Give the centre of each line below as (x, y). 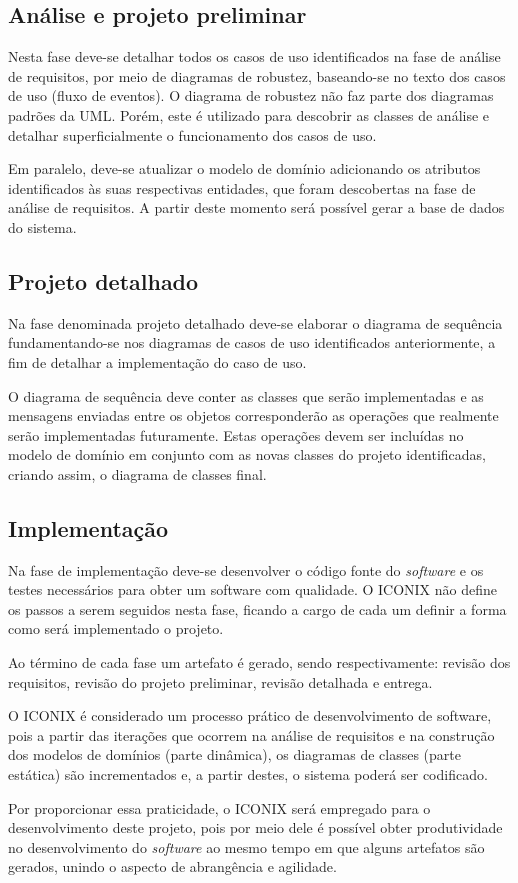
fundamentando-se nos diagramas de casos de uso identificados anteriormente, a (252, 342)
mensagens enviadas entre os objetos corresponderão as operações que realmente (253, 415)
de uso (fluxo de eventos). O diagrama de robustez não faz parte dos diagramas (251, 95)
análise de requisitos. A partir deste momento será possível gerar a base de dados (256, 207)
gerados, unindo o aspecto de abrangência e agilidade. (172, 866)
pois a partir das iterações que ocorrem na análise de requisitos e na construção (251, 734)
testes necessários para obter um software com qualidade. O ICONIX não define (253, 589)
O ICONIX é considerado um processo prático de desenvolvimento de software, (250, 715)
